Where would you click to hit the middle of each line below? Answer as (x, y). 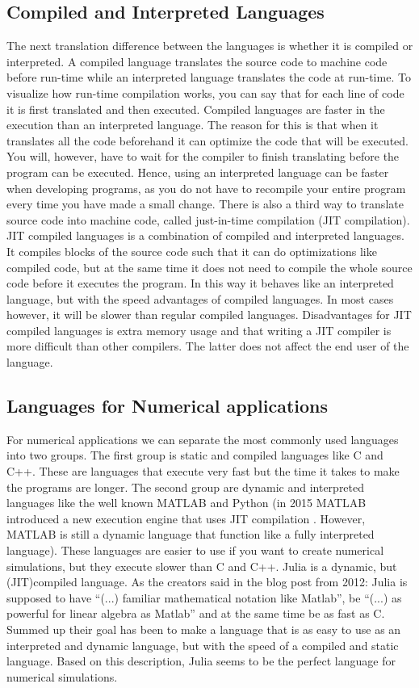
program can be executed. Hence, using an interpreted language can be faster (198, 172)
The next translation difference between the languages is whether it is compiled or (210, 46)
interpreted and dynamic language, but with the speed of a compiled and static (203, 645)
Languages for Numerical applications (168, 406)
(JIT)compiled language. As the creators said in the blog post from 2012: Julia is (207, 582)
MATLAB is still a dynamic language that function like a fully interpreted (191, 534)
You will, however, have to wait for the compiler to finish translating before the (203, 156)
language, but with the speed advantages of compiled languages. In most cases (200, 298)
